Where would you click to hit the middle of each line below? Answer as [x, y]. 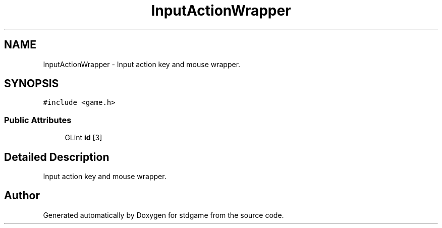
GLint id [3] [84, 138]
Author [22, 196]
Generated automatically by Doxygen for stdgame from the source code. [163, 215]
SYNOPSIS [32, 84]
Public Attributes [38, 120]
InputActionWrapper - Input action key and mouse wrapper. [142, 64]
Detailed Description [57, 157]
